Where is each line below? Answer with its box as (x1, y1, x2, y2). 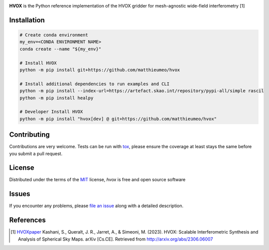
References (9, 216, 46, 225)
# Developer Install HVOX (19, 109, 83, 115)
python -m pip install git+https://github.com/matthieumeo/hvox (19, 67, 180, 72)
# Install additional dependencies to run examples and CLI (19, 81, 170, 87)
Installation (9, 15, 45, 24)
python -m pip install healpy (19, 95, 94, 101)
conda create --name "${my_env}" (19, 46, 102, 52)
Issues (9, 190, 30, 198)
